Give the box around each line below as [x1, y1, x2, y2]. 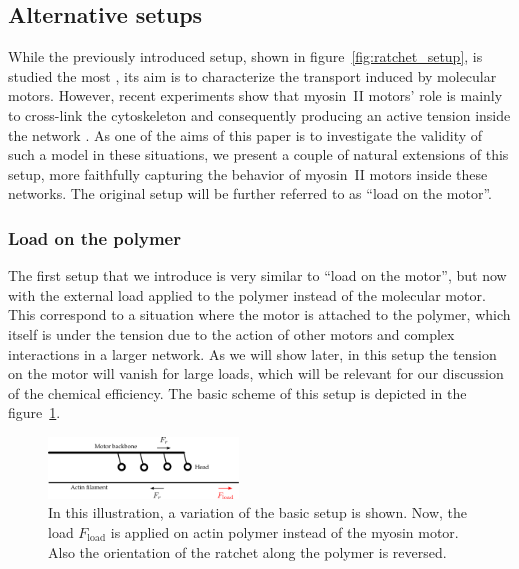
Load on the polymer [8, 225, 181, 250]
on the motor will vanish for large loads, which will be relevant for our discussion [8, 363, 504, 384]
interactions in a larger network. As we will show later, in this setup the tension [8, 343, 497, 364]
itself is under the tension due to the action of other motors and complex [8, 323, 455, 344]
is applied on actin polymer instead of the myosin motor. [110, 521, 459, 542]
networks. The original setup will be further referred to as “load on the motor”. [8, 183, 492, 204]
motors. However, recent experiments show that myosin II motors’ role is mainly [8, 85, 503, 106]
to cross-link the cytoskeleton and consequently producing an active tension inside [8, 104, 511, 125]
